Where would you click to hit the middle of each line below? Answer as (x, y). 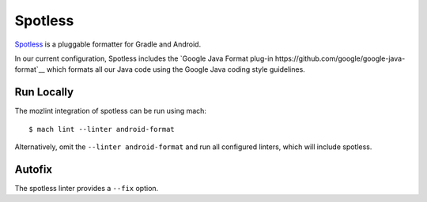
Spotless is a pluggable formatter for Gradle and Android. (108, 44)
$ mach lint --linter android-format (102, 129)
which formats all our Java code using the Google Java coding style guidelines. (176, 69)
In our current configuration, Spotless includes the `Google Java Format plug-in (144, 58)
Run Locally (44, 92)
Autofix (34, 169)
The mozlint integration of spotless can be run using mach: (111, 111)
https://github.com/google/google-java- (340, 58)
